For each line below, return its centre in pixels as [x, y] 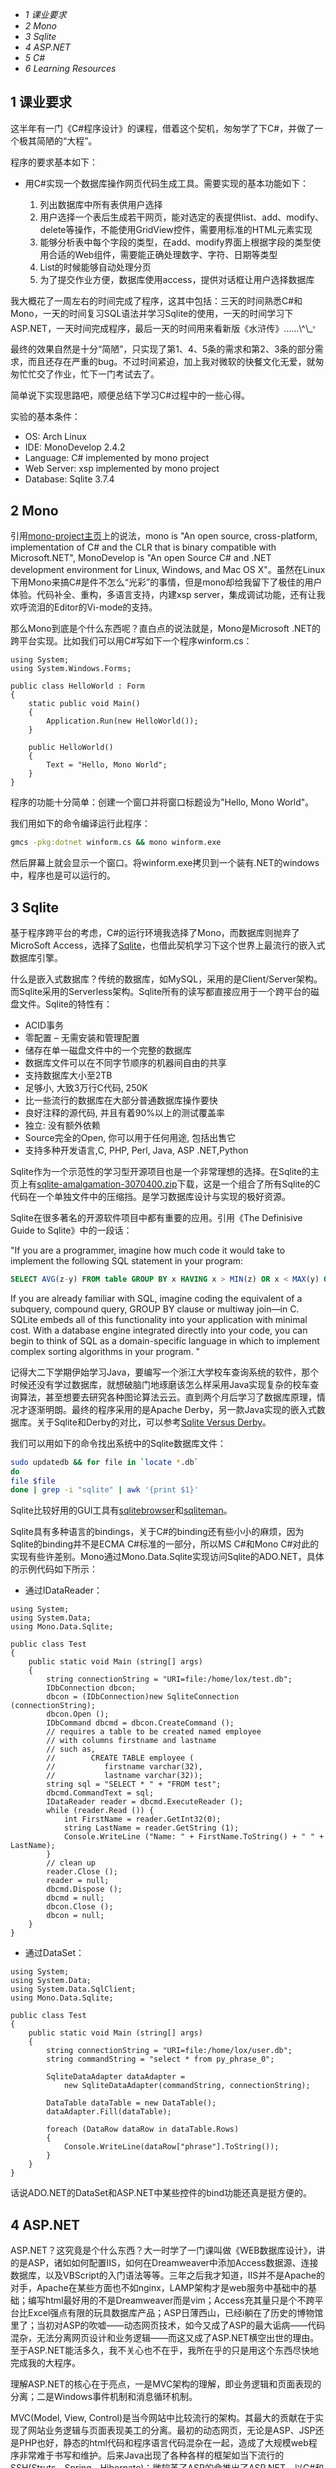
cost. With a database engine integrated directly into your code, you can [159, 1330]
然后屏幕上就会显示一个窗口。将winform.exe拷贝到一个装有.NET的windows [165, 863]
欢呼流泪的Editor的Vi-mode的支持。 [84, 607]
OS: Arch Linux [55, 437]
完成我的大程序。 [45, 2363]
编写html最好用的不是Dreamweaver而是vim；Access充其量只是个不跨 [171, 2300]
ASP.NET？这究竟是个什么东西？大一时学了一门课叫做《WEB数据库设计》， [163, 2250]
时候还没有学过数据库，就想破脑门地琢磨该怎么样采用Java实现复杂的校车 [160, 1384]
